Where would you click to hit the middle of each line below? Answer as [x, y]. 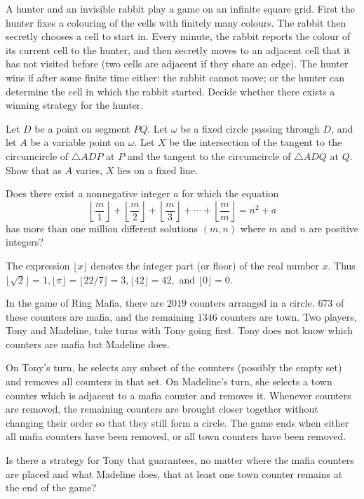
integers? [25, 242]
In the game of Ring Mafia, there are [85, 303]
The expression [38, 265]
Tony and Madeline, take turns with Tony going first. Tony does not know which [180, 330]
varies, [89, 169]
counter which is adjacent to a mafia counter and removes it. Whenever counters [178, 395]
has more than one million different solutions [102, 228]
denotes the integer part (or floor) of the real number [205, 265]
